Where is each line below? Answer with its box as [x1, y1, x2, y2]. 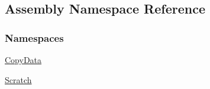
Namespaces [5, 30, 64, 45]
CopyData [5, 54, 42, 65]
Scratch [5, 73, 32, 85]
